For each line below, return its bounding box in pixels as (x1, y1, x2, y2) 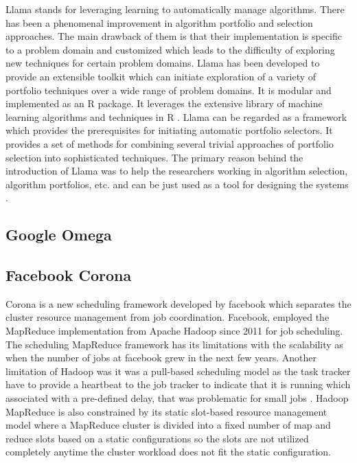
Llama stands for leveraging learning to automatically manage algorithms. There (5, 2, 345, 16)
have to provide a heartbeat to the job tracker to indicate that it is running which (5, 377, 351, 392)
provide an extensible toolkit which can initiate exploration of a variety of (5, 69, 316, 83)
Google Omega (5, 224, 112, 245)
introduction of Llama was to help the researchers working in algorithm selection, (5, 163, 348, 178)
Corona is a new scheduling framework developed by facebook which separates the (5, 296, 352, 310)
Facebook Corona (5, 264, 132, 286)
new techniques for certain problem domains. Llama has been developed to (5, 56, 320, 70)
